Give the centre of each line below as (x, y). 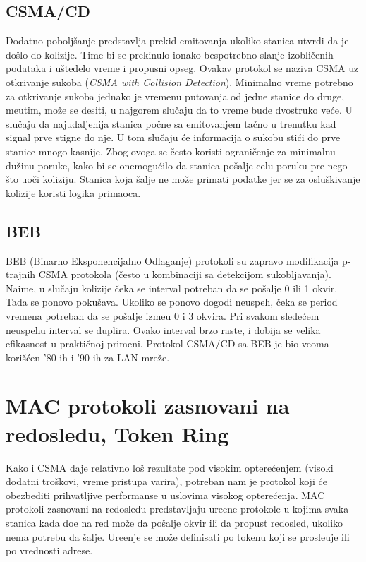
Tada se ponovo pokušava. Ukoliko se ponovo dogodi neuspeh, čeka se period (172, 302)
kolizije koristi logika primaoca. (73, 192)
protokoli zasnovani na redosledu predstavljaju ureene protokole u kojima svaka (177, 509)
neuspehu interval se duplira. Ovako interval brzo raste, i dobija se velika (163, 329)
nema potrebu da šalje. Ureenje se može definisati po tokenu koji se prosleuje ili (178, 536)
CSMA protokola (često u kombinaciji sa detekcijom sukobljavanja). (185, 274)
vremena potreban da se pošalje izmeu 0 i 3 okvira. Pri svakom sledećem (163, 315)
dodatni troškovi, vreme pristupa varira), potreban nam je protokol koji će (166, 481)
